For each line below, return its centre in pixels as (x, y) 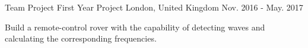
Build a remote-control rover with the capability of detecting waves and (135, 27)
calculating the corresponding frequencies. (81, 38)
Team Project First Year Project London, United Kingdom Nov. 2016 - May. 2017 (154, 7)
